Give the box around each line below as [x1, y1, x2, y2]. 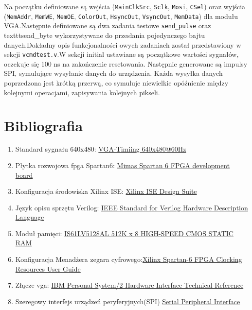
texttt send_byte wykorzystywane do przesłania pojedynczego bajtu [4, 30, 205, 40]
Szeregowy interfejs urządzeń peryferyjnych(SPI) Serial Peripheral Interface [15, 296, 240, 306]
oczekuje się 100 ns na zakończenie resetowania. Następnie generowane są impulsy [4, 58, 248, 69]
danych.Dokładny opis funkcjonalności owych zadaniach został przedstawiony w [4, 39, 241, 50]
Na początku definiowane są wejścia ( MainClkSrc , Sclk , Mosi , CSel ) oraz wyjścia [4, 1, 246, 11]
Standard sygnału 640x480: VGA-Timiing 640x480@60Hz [15, 144, 186, 154]
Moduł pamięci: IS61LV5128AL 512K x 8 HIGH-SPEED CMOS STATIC [15, 228, 234, 238]
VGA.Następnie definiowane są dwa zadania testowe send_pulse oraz [4, 20, 211, 31]
